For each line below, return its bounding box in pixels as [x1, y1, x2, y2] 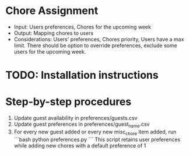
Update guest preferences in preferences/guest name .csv [13, 121, 150, 129]
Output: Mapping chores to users [13, 29, 94, 36]
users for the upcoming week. [13, 48, 86, 55]
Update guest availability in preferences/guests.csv [13, 115, 138, 122]
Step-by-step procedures [5, 95, 132, 108]
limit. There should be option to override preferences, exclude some [13, 42, 177, 49]
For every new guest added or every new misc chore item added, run [13, 128, 177, 136]
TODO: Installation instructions [5, 69, 159, 82]
